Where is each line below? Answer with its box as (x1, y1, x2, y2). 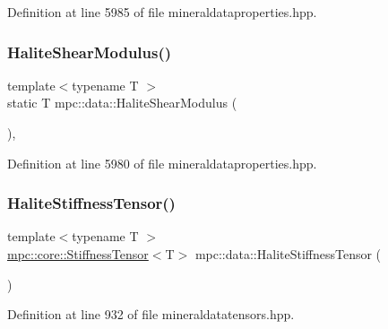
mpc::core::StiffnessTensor (7, 245, 149, 263)
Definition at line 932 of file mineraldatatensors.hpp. (7, 305, 295, 324)
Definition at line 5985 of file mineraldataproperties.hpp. (7, 3, 317, 21)
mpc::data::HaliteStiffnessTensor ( (194, 245, 382, 263)
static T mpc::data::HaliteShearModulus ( (7, 93, 237, 112)
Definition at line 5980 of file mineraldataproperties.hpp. (7, 153, 317, 172)
